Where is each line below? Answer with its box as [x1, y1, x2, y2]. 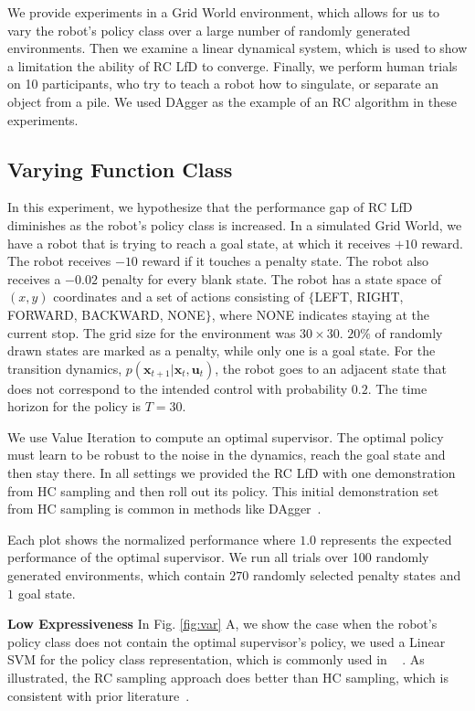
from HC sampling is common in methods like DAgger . [7, 499, 322, 518]
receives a [7, 269, 61, 288]
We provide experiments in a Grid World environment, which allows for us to [7, 3, 440, 21]
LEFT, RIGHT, [314, 287, 404, 306]
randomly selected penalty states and [252, 566, 461, 585]
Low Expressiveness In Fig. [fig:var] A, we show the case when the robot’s [7, 614, 438, 633]
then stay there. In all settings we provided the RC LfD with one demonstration [7, 463, 456, 483]
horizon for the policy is [7, 397, 142, 416]
